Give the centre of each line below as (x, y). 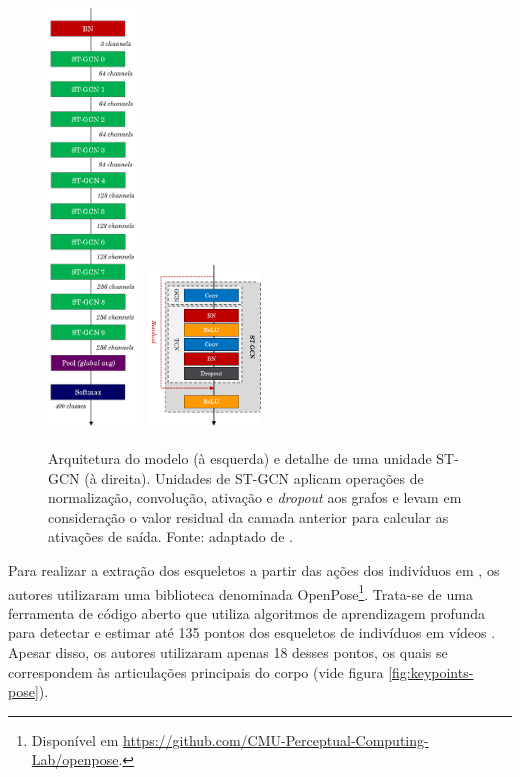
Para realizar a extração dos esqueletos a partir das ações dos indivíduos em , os (254, 570)
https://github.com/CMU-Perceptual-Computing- (276, 739)
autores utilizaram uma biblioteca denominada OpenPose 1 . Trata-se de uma (240, 592)
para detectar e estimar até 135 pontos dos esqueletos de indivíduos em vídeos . (252, 632)
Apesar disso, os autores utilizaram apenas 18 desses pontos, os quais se (228, 652)
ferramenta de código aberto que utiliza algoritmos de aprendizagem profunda (247, 612)
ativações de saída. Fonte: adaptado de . (170, 536)
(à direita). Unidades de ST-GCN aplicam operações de (254, 477)
